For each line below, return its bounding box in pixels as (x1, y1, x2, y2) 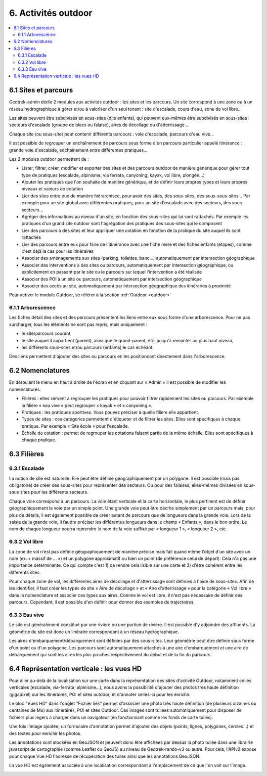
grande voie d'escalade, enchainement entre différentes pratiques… (9, 147, 148, 153)
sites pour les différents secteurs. (20, 489, 89, 495)
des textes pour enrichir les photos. (9, 730, 82, 736)
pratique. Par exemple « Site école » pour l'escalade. (21, 423, 129, 429)
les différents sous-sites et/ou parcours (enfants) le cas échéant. (21, 344, 154, 351)
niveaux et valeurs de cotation (21, 186, 84, 192)
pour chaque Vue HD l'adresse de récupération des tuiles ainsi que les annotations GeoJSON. (9, 753, 201, 759)
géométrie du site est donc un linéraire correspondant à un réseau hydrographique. (9, 629, 179, 635)
